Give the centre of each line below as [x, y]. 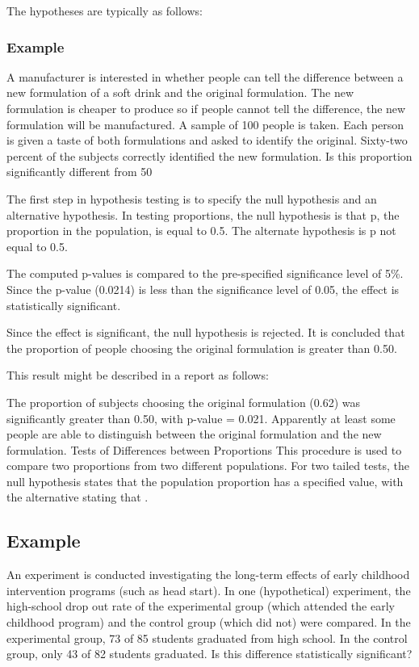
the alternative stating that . [78, 497]
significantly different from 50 [80, 172]
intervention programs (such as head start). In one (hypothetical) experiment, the [209, 590]
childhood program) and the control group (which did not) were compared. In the [209, 622]
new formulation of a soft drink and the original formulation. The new [180, 92]
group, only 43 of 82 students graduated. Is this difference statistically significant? [209, 654]
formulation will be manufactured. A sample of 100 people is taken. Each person [205, 124]
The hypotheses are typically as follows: [105, 10]
